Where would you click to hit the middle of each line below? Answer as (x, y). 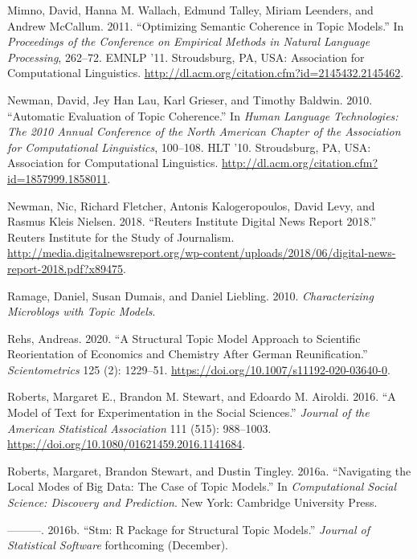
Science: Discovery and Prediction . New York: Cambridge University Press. (192, 502)
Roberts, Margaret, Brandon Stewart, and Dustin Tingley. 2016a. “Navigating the (209, 470)
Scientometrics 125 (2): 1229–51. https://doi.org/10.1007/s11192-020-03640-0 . (199, 369)
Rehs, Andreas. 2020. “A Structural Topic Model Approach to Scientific (184, 338)
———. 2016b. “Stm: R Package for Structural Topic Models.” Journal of (188, 529)
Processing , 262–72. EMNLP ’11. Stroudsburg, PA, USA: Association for (186, 57)
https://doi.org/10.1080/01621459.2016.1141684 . (127, 444)
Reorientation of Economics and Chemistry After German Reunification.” (188, 354)
